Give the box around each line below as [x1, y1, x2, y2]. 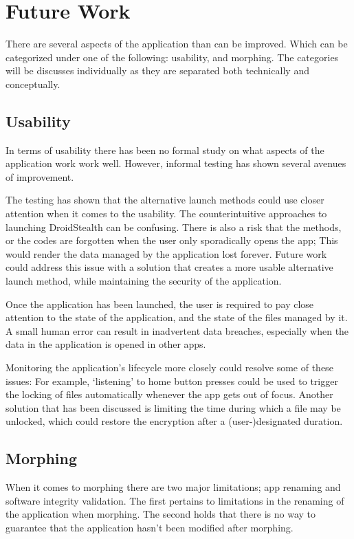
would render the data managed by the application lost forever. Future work [5, 246, 327, 261]
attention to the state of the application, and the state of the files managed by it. [5, 310, 348, 324]
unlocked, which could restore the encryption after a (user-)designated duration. [5, 414, 343, 428]
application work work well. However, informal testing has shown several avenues [5, 156, 346, 170]
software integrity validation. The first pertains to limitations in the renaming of [5, 493, 344, 507]
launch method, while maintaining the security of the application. [5, 274, 282, 288]
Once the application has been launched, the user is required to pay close [5, 296, 314, 311]
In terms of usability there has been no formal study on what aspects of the [5, 142, 324, 157]
